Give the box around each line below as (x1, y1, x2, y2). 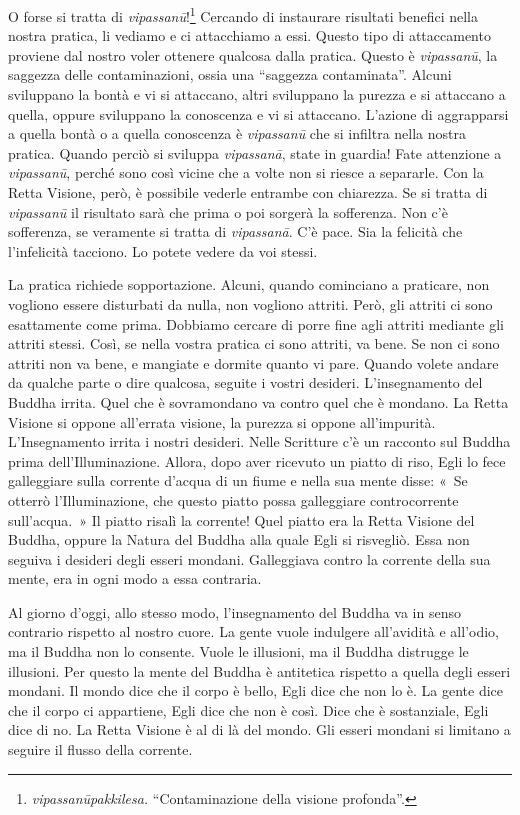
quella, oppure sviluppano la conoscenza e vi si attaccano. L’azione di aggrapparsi (8, 103, 509, 124)
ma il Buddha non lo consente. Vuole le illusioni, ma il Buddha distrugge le (8, 641, 469, 662)
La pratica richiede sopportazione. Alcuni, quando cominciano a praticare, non (8, 274, 490, 295)
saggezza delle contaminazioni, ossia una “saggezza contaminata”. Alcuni (8, 64, 452, 85)
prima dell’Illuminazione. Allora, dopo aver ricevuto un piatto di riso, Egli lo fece (8, 450, 506, 471)
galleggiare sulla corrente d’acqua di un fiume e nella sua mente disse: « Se (8, 470, 468, 491)
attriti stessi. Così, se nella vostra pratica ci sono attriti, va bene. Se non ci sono (8, 333, 500, 354)
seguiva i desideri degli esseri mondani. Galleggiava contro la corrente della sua (8, 548, 491, 569)
